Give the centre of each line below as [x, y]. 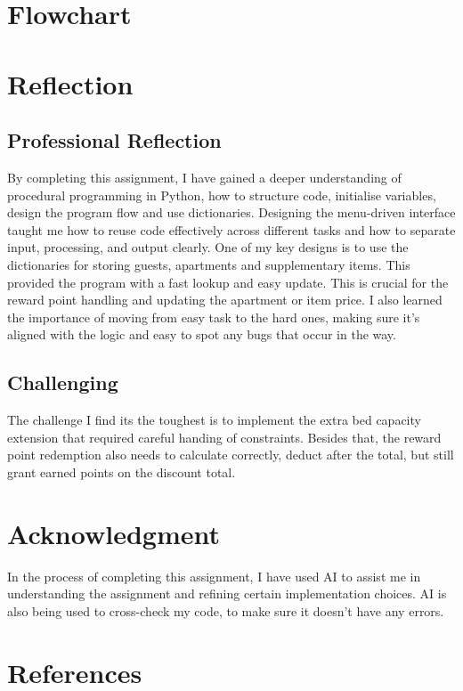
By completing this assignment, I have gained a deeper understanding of [204, 177]
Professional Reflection [114, 140]
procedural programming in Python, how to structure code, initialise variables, [222, 195]
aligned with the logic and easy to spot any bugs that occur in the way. [202, 334]
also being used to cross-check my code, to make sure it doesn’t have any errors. [226, 610]
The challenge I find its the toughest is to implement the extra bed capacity [214, 420]
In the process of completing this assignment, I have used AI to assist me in [214, 576]
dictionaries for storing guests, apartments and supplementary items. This [209, 264]
